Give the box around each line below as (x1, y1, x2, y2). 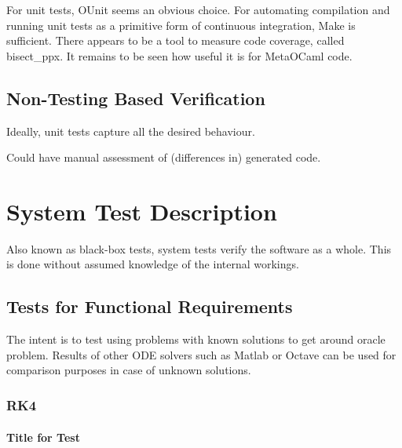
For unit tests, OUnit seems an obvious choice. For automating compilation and (6, 2, 390, 17)
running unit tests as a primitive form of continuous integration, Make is (6, 16, 356, 33)
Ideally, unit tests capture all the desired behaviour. (6, 122, 255, 139)
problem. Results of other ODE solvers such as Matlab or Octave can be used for (6, 346, 397, 362)
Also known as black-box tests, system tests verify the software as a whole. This (6, 240, 392, 257)
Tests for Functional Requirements (6, 294, 293, 319)
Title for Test (6, 428, 80, 445)
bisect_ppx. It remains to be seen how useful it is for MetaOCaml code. (6, 47, 353, 64)
